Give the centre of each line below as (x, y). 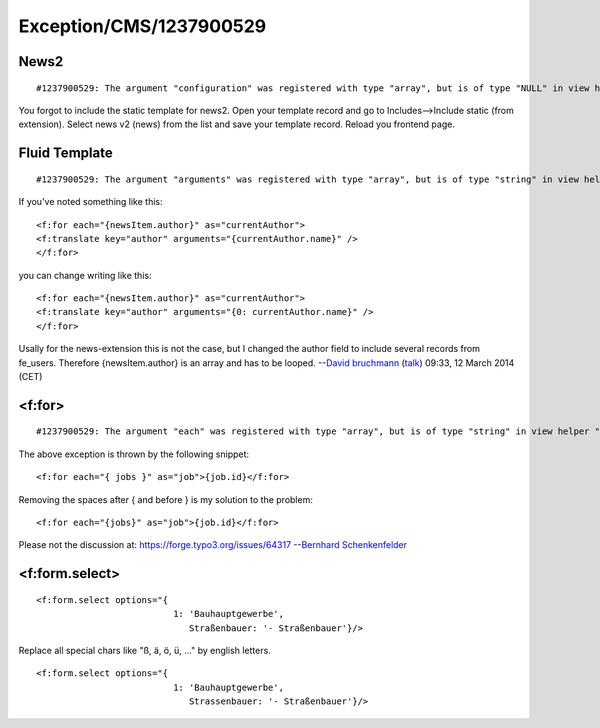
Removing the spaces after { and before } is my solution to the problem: (166, 499)
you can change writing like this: (85, 275)
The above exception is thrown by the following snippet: (134, 454)
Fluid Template (66, 153)
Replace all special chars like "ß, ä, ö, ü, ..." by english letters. (145, 650)
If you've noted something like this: (90, 202)
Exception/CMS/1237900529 (142, 26)
